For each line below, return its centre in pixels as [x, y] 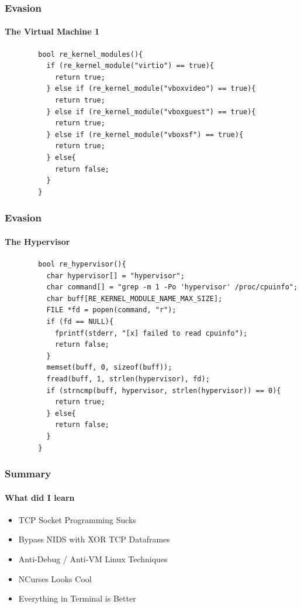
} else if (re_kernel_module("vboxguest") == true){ [151, 112]
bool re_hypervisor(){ [82, 264]
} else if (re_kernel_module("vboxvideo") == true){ [151, 89]
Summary [28, 474]
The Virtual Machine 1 [52, 31]
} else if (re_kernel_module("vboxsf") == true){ [145, 134]
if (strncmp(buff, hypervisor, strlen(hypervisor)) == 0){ [164, 390]
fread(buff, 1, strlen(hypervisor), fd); [128, 379]
